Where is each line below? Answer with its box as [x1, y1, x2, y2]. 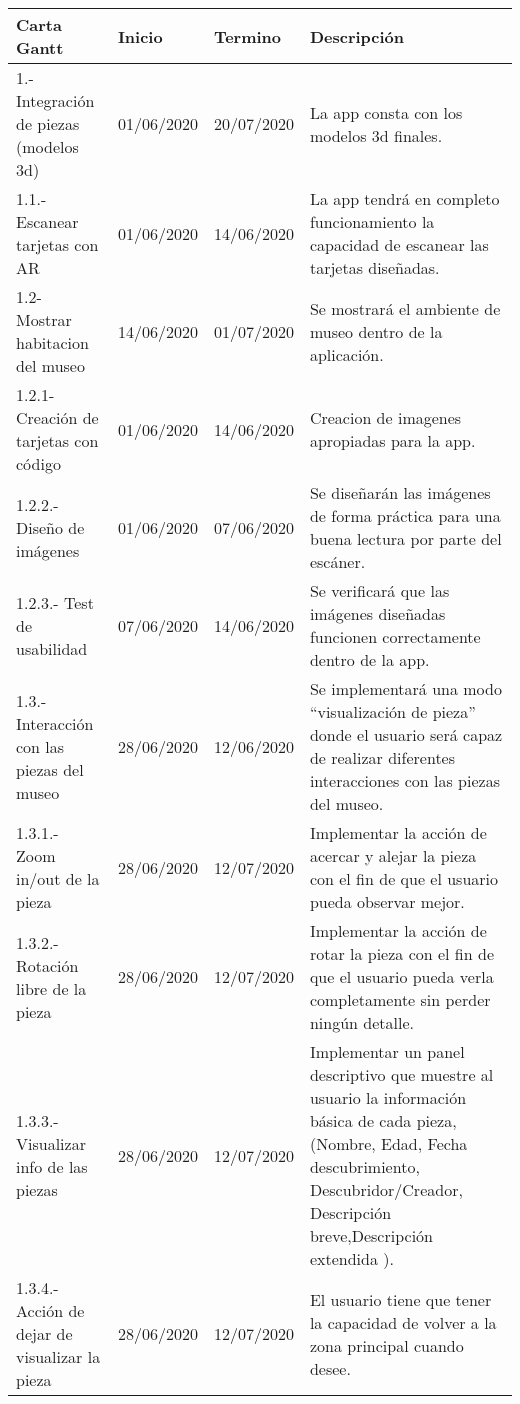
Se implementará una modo [309, 677, 502, 700]
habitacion [16, 331, 89, 354]
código [16, 452, 61, 475]
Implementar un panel [309, 1040, 465, 1063]
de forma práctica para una [309, 504, 501, 527]
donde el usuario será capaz [309, 723, 503, 746]
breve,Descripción [309, 1224, 433, 1247]
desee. [309, 1356, 351, 1380]
